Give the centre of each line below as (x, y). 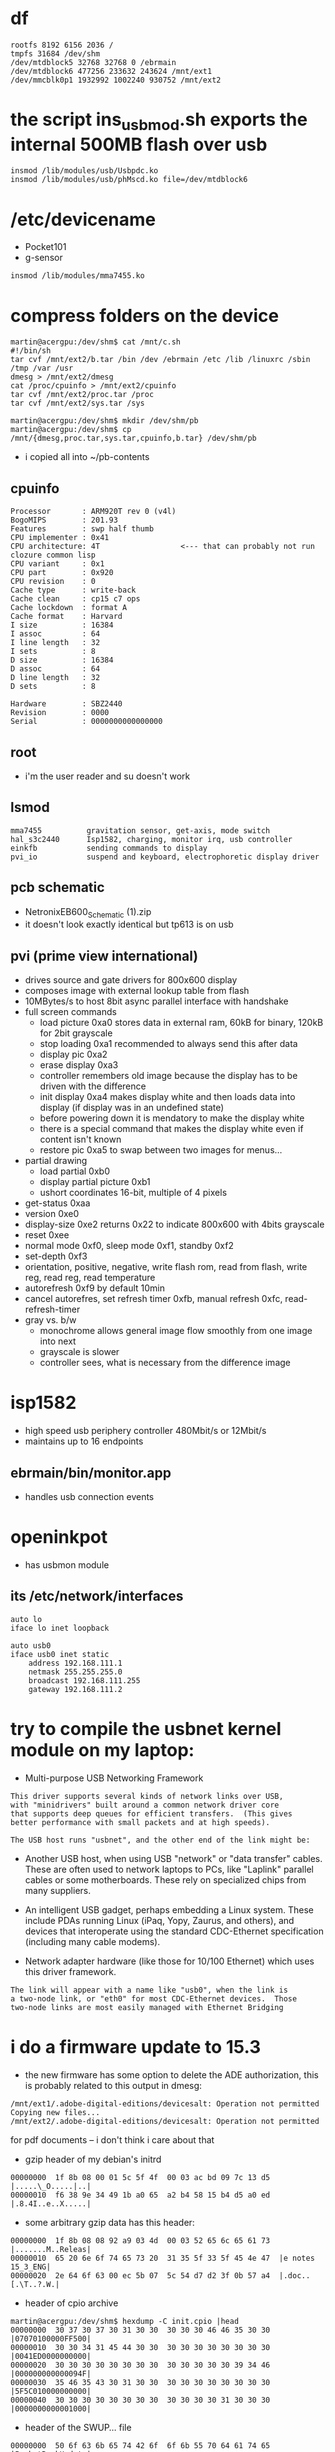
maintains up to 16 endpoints (84, 1441)
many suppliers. (58, 1890)
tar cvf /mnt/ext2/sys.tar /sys (77, 403)
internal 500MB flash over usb (139, 144)
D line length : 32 (55, 678)
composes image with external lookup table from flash (137, 991)
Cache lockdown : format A (69, 608)
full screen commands (70, 1012)
